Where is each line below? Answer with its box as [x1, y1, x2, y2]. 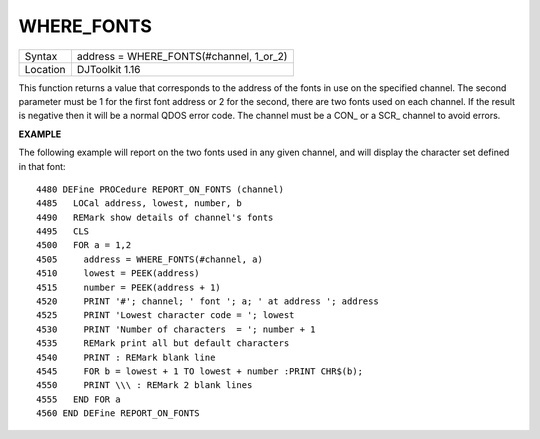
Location [24, 62, 66, 76]
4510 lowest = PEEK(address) [36, 268, 200, 279]
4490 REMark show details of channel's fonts [36, 211, 274, 223]
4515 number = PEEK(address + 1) [36, 281, 222, 293]
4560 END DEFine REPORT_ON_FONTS [36, 408, 200, 419]
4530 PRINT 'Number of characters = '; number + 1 [36, 323, 316, 335]
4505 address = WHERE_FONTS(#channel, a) [36, 253, 264, 265]
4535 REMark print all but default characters [36, 338, 290, 349]
